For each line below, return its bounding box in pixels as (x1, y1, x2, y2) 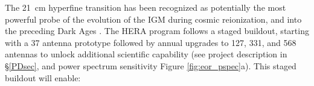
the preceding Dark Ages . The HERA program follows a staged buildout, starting (5, 24, 309, 37)
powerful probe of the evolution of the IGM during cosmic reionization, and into (5, 13, 302, 25)
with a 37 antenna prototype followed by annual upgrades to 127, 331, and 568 (5, 36, 296, 48)
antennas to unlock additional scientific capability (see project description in (5, 48, 287, 60)
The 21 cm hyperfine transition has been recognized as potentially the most (5, 1, 286, 13)
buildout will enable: (5, 71, 81, 84)
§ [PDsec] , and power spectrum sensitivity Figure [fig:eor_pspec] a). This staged (5, 59, 296, 72)
